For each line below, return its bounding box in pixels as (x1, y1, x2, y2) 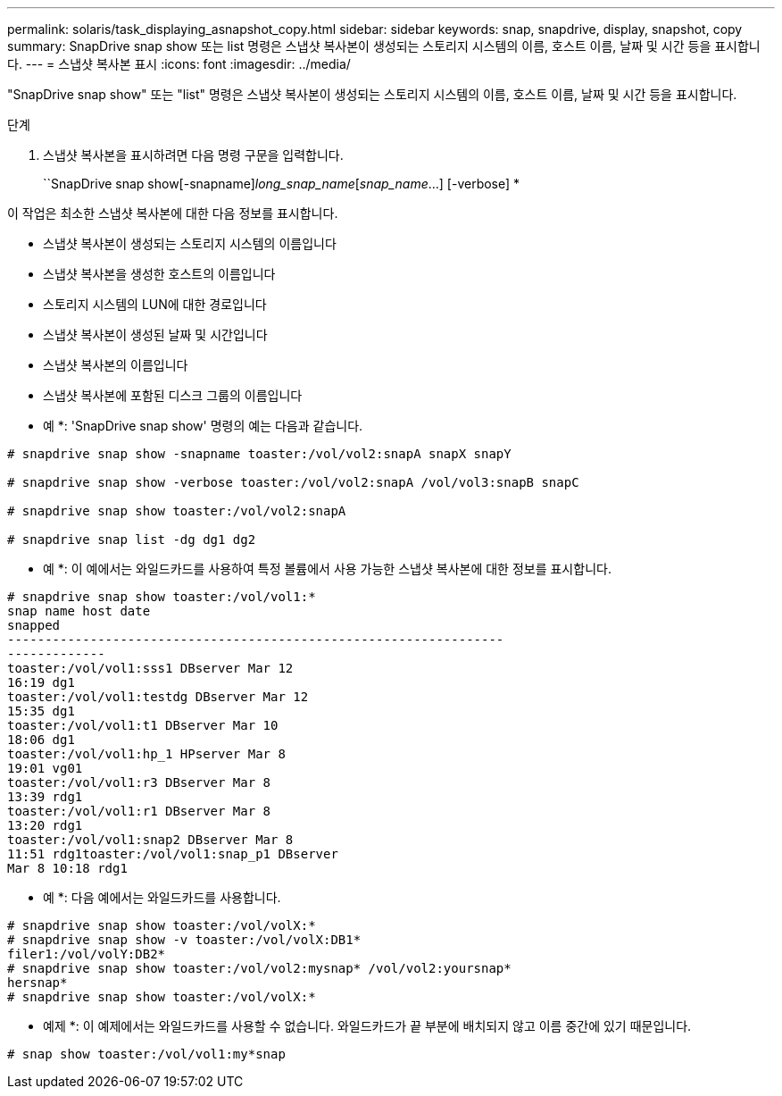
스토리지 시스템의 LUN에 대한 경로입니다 (43, 297, 267, 312)
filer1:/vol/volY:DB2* (7, 947, 166, 961)
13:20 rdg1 (7, 818, 83, 832)
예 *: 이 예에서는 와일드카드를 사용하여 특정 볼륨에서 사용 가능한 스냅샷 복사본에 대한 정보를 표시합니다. (43, 561, 611, 576)
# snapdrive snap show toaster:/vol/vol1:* (7, 590, 316, 604)
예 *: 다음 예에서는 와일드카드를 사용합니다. (43, 890, 281, 905)
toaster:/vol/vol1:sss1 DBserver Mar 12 (7, 661, 294, 675)
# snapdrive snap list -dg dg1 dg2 (7, 532, 256, 547)
